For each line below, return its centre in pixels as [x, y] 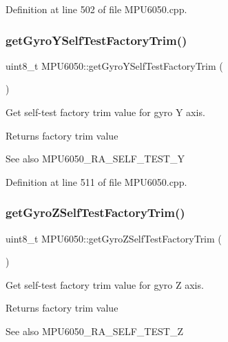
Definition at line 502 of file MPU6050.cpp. [96, 9]
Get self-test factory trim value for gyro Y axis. [105, 112]
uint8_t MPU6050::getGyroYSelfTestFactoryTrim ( [114, 65]
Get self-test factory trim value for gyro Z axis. [105, 284]
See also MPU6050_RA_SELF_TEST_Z [94, 331]
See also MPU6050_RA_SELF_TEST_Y [95, 159]
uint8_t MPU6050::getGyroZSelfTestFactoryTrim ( [114, 238]
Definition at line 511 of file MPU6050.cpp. [96, 181]
